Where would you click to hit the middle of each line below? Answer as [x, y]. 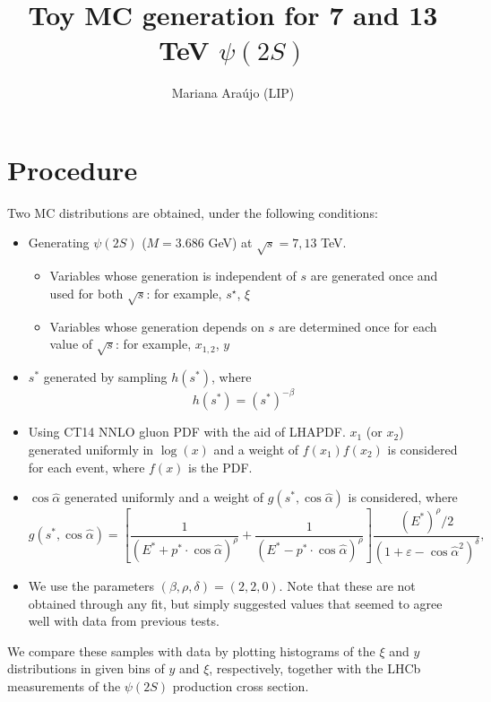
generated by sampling [105, 376]
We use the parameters [91, 586]
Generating [59, 243]
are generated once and [374, 276]
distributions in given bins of [86, 668]
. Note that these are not [347, 586]
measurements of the [64, 686]
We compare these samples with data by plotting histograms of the [191, 650]
